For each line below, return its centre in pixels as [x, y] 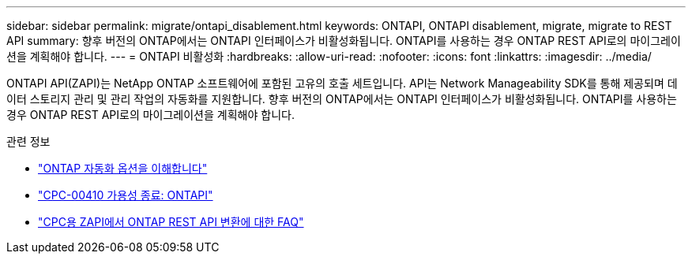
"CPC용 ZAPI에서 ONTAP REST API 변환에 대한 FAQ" [171, 222]
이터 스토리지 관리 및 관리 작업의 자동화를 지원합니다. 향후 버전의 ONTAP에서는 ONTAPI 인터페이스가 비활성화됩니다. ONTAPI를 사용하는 [342, 99]
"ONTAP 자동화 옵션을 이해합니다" [123, 168]
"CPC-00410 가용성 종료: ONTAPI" [126, 195]
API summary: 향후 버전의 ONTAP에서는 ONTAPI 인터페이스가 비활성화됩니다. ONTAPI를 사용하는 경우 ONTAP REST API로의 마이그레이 [344, 41]
